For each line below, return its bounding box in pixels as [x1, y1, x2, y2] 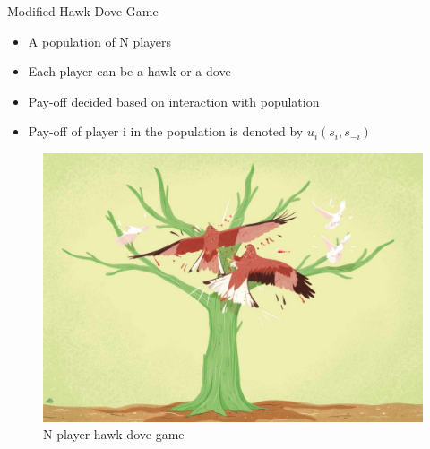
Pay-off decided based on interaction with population [28, 91, 320, 110]
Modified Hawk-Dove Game [7, 2, 159, 20]
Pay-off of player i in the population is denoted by [28, 122, 304, 141]
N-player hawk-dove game [43, 425, 185, 444]
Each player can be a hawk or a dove [28, 62, 231, 81]
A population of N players [28, 31, 171, 50]
